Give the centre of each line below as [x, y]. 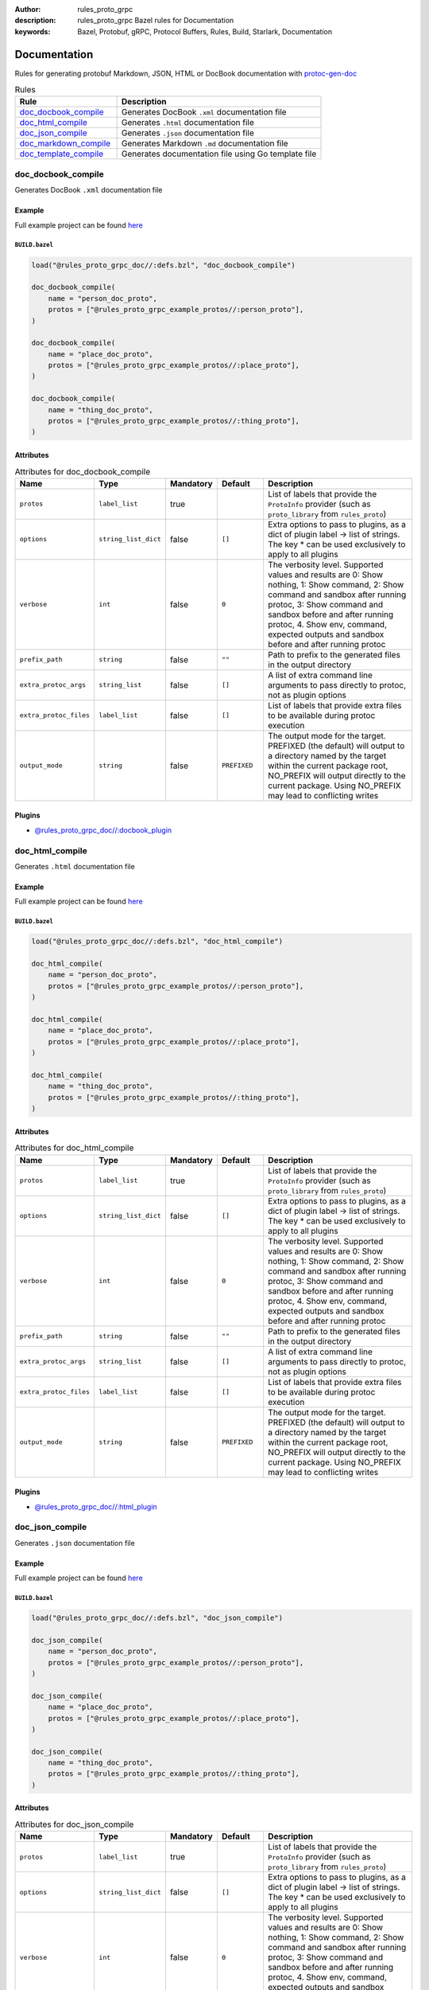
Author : [28, 9]
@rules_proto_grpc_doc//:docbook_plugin [103, 830]
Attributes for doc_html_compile [74, 1148]
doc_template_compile [61, 154]
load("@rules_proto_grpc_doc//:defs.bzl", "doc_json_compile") [157, 1618]
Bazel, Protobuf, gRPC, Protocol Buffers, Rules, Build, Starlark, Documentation [205, 31]
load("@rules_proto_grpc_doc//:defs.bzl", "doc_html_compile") [157, 942]
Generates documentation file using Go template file [219, 154]
